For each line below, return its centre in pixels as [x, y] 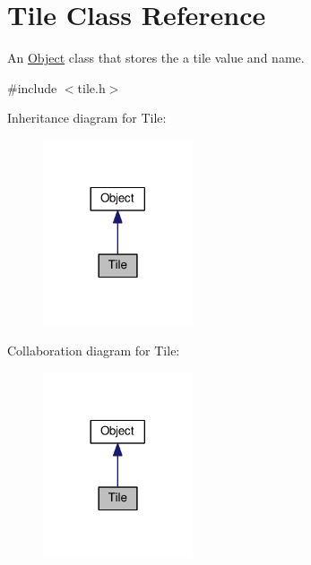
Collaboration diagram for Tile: [94, 351]
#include [32, 87]
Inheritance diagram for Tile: [87, 118]
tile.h [91, 87]
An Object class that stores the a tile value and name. [156, 58]
